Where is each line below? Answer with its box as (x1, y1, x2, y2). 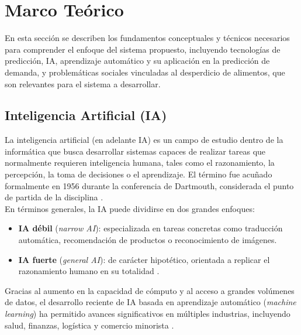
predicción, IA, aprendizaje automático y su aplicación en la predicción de (5, 54, 270, 67)
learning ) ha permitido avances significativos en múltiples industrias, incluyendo (5, 307, 290, 320)
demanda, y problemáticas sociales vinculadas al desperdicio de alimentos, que (5, 66, 285, 78)
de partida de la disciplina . (5, 191, 103, 203)
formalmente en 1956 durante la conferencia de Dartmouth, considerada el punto (5, 179, 294, 192)
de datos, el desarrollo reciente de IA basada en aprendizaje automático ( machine (5, 296, 296, 308)
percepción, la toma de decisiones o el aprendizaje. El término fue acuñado (5, 168, 272, 180)
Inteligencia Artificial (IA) (5, 106, 167, 124)
